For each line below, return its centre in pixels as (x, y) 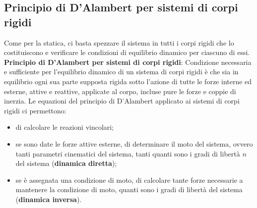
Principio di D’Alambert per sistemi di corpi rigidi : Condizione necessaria (128, 62)
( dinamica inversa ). (49, 199)
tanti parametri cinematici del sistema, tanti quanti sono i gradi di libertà (128, 153)
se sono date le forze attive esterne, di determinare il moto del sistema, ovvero (134, 143)
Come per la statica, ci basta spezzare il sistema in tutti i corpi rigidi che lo (119, 42)
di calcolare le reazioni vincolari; (65, 127)
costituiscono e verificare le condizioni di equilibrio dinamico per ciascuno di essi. (127, 52)
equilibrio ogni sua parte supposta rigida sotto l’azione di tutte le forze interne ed (128, 81)
